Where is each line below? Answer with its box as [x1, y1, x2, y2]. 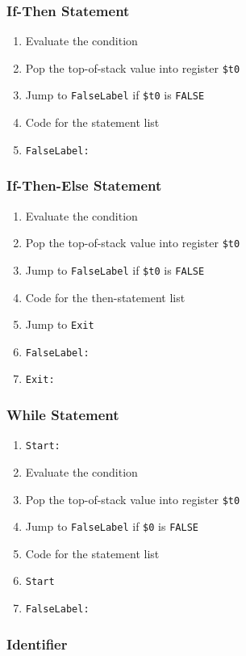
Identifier [6, 633, 68, 654]
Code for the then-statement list [25, 288, 186, 305]
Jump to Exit [25, 316, 94, 333]
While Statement [6, 404, 119, 424]
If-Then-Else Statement [6, 175, 162, 196]
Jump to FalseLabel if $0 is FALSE [25, 518, 198, 535]
